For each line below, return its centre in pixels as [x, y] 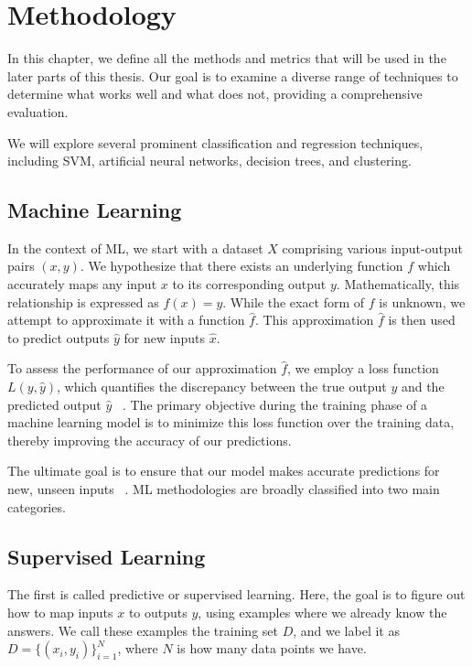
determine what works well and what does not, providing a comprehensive [215, 94]
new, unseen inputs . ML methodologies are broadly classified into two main [224, 489]
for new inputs [164, 337]
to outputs [158, 612]
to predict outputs [59, 337]
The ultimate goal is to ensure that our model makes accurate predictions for [224, 471]
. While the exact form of [294, 301]
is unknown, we [422, 301]
